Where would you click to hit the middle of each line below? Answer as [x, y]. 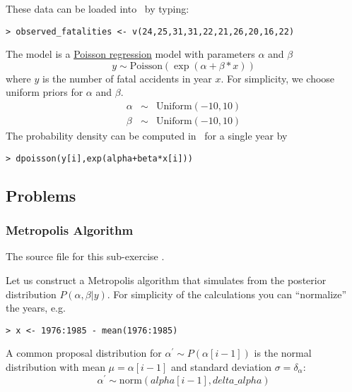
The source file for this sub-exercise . [85, 256]
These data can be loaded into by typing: [98, 8]
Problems [41, 195]
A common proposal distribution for [84, 353]
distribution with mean [55, 366]
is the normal [283, 353]
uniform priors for [45, 92]
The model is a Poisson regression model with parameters [130, 54]
